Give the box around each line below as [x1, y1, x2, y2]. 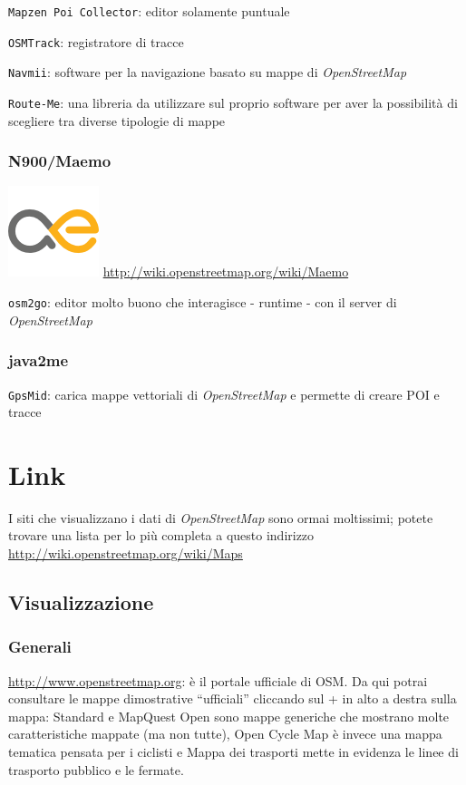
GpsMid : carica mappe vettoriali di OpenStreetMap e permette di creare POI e [8, 384, 440, 403]
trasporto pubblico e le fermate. [8, 760, 184, 779]
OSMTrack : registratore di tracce [8, 32, 184, 51]
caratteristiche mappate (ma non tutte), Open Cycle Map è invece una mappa [8, 724, 442, 743]
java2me [8, 349, 69, 372]
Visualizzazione [8, 588, 154, 616]
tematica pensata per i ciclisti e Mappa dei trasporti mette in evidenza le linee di [8, 742, 459, 761]
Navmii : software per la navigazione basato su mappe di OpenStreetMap [8, 63, 407, 82]
